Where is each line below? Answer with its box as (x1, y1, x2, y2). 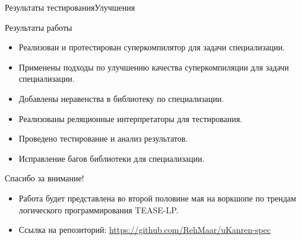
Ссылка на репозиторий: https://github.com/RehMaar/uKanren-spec (18, 223, 271, 236)
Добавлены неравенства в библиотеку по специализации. (18, 92, 224, 104)
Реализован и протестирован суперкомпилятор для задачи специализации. (18, 41, 285, 53)
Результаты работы (5, 21, 72, 33)
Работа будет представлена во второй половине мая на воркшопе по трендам (18, 191, 296, 204)
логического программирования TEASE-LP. (18, 203, 179, 216)
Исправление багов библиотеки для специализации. (18, 152, 205, 164)
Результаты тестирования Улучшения (5, 1, 135, 13)
